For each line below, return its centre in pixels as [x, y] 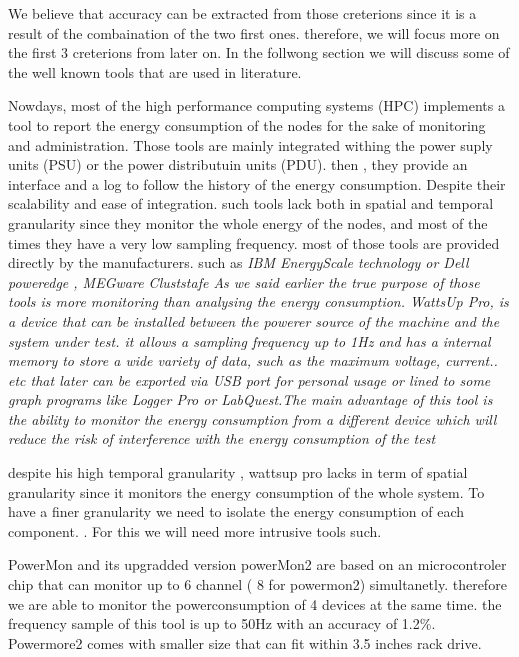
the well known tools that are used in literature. [155, 71]
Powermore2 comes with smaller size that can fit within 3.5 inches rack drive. [245, 642]
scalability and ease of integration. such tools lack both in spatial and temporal [251, 203]
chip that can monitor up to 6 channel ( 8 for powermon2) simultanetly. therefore [257, 584]
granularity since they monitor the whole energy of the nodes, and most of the [248, 222]
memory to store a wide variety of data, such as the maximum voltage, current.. [253, 360]
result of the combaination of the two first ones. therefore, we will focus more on [254, 32]
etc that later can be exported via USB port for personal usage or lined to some [249, 379]
